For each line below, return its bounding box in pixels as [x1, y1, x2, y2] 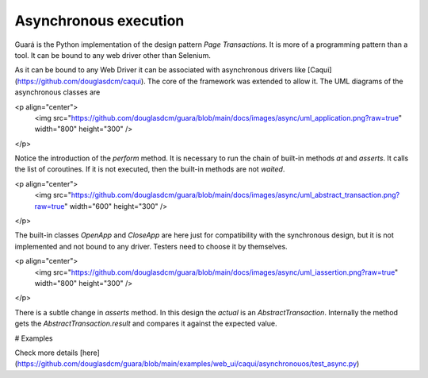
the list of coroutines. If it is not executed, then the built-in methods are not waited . [14, 164, 285, 174]
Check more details [14, 348, 78, 357]
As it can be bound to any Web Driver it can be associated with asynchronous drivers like [14, 65, 307, 75]
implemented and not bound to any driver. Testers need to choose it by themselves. [14, 241, 289, 251]
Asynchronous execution [14, 12, 185, 29]
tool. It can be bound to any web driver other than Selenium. [14, 50, 212, 60]
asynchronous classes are [14, 87, 101, 97]
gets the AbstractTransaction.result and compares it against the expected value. [14, 318, 277, 329]
